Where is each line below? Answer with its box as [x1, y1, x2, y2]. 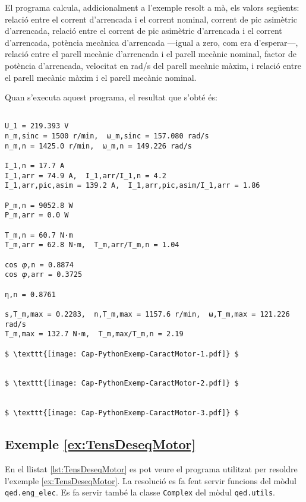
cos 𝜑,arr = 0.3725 [5, 270, 83, 279]
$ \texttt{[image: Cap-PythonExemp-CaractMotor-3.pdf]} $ [5, 409, 239, 418]
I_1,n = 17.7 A [5, 162, 65, 171]
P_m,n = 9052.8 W [5, 201, 73, 210]
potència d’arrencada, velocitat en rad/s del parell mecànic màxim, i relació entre [5, 59, 301, 71]
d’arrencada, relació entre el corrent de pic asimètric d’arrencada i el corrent [5, 24, 282, 37]
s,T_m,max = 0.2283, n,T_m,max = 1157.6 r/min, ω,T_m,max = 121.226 [5, 310, 290, 318]
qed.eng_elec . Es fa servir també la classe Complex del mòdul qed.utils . [5, 486, 275, 498]
